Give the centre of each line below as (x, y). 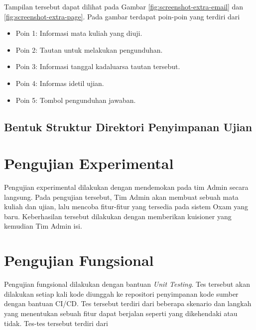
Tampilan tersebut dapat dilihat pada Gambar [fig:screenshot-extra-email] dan (124, 6)
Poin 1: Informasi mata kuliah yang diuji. (79, 33)
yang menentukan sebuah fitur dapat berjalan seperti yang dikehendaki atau (121, 313)
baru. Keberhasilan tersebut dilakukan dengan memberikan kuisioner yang (118, 216)
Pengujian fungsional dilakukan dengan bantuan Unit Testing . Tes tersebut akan (127, 284)
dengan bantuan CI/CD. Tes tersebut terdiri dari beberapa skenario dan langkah (128, 303)
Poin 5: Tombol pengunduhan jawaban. (76, 100)
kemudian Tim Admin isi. (43, 226)
